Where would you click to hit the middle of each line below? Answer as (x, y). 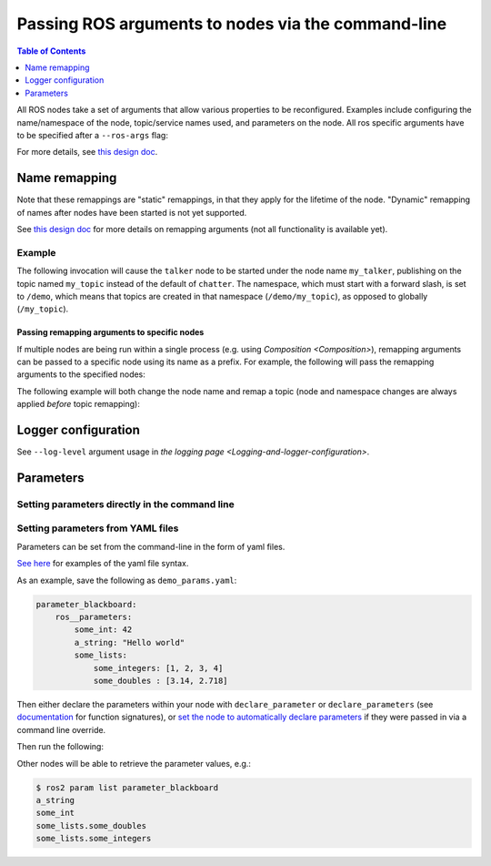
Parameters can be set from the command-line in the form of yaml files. (151, 546)
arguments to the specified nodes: (81, 374)
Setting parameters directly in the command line (126, 504)
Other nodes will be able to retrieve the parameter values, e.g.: (134, 763)
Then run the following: (60, 747)
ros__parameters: (94, 617)
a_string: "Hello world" (130, 642)
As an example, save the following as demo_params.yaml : (127, 580)
